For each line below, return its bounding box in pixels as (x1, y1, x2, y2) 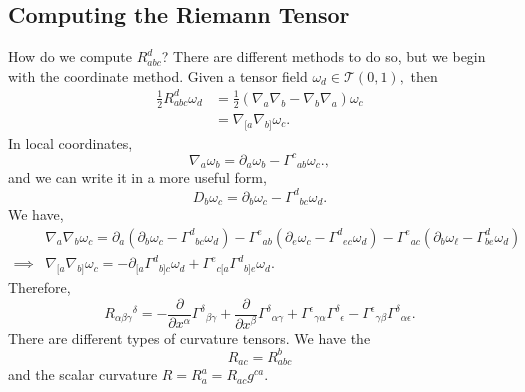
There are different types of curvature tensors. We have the (8, 327, 371, 348)
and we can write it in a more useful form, (8, 167, 267, 188)
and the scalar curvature (8, 364, 158, 385)
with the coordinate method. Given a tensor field (8, 65, 308, 86)
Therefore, (8, 276, 71, 297)
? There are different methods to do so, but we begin (161, 46, 486, 67)
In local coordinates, (8, 132, 133, 153)
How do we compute (8, 46, 133, 67)
